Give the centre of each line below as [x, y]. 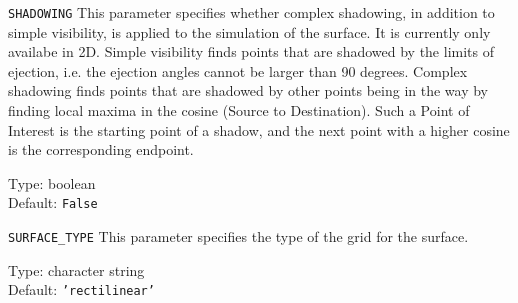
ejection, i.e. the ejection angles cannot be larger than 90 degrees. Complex [238, 70]
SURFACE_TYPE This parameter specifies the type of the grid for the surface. [238, 236]
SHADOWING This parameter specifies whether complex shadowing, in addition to [251, 12]
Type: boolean [52, 182]
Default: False [53, 202]
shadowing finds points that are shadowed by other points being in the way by [248, 90]
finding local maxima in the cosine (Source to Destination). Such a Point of [239, 110]
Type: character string [76, 269]
